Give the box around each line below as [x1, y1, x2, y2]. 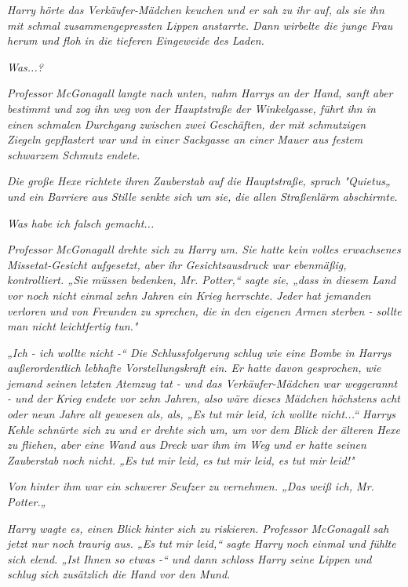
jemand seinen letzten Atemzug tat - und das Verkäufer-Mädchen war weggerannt [7, 374, 398, 391]
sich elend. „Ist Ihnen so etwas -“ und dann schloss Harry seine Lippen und [7, 550, 372, 567]
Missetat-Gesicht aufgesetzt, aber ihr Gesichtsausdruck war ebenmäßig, [7, 256, 347, 272]
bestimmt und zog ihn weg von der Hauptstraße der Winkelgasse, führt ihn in [7, 100, 376, 116]
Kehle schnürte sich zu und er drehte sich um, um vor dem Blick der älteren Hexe [7, 421, 400, 437]
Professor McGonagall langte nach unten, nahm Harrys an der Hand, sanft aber [7, 85, 393, 101]
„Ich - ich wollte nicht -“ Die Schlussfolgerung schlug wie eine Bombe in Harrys [7, 344, 392, 360]
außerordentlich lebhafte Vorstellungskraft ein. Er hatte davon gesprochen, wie [7, 359, 381, 376]
